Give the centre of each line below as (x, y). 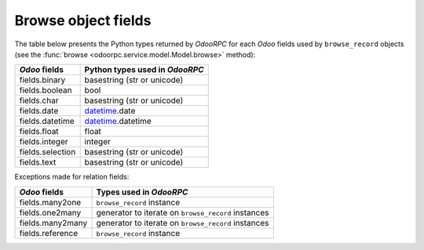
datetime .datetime (118, 121)
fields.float (39, 132)
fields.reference (49, 233)
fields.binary (42, 80)
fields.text (38, 162)
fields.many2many (53, 223)
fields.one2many (50, 212)
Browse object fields (83, 20)
